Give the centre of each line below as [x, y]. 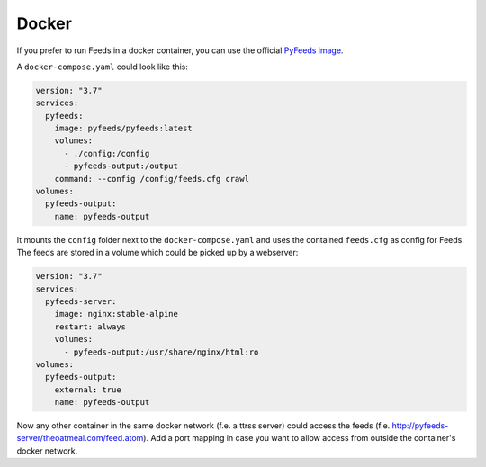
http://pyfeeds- [420, 426]
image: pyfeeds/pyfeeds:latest [123, 129]
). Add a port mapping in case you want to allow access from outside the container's [299, 438]
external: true [88, 390]
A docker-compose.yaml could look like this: [102, 67]
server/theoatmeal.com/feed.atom [80, 438]
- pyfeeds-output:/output [121, 166]
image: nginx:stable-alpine [117, 314]
